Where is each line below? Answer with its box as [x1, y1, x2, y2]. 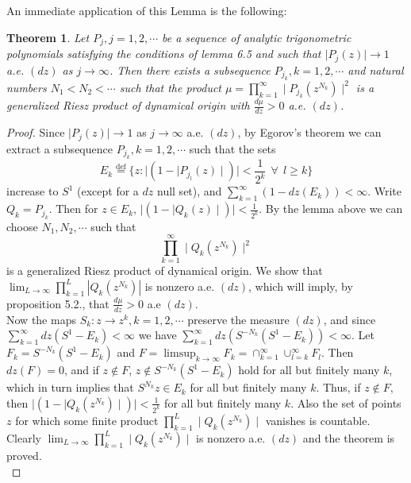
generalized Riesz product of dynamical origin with [6, 97, 250, 114]
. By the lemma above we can [259, 200, 403, 217]
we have [138, 327, 177, 343]
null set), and [156, 183, 222, 199]
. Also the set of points [290, 394, 401, 411]
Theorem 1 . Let [6, 29, 90, 45]
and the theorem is [302, 429, 395, 446]
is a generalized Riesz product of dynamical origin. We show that [6, 262, 323, 279]
